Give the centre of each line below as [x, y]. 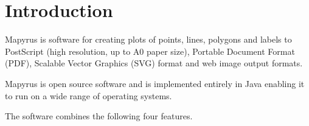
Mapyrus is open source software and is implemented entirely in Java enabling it [155, 83]
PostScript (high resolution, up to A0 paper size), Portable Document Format [150, 51]
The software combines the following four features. [99, 116]
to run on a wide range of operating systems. [89, 95]
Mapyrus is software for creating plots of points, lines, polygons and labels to [148, 39]
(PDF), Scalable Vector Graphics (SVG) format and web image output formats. [154, 63]
